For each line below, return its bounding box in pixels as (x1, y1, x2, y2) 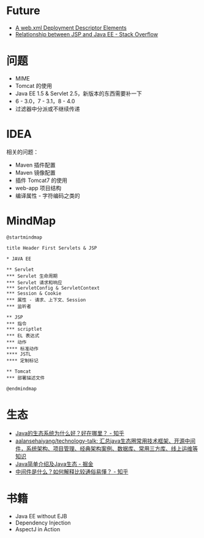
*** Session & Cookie (6, 290, 62, 296)
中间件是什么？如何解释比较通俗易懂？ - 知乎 (15, 468, 129, 475)
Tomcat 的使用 (15, 82, 52, 89)
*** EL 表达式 (6, 333, 40, 339)
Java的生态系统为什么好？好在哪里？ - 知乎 (15, 429, 124, 437)
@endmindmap (6, 386, 37, 392)
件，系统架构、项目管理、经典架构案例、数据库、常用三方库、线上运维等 (15, 445, 198, 452)
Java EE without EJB (15, 512, 67, 520)
